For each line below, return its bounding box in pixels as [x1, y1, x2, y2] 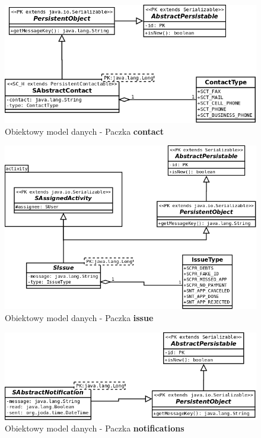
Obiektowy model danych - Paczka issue [5, 311, 154, 323]
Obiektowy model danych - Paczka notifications [5, 422, 184, 434]
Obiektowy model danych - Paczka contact [5, 125, 164, 137]
